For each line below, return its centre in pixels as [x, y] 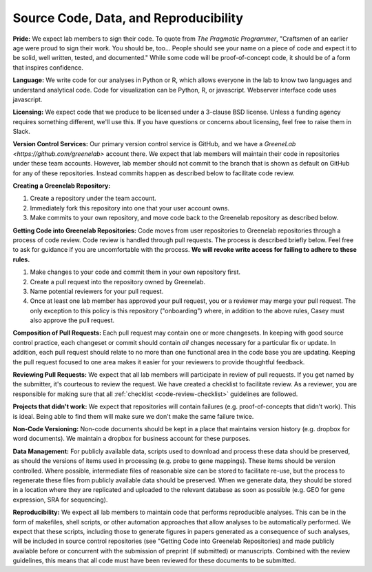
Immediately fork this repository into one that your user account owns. [130, 208]
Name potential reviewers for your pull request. [97, 291]
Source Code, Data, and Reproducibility [128, 18]
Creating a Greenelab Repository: [62, 186]
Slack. [21, 132]
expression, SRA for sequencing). [60, 500]
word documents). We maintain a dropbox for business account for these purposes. [132, 439]
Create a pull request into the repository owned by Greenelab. [118, 282]
